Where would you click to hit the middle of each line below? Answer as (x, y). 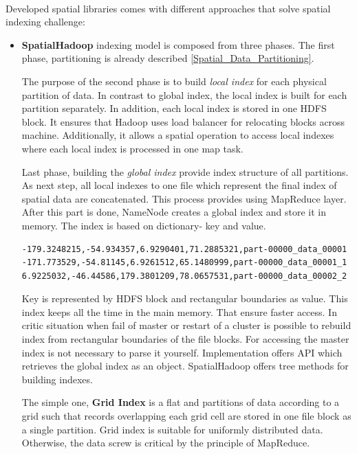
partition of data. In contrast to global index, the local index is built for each (184, 94)
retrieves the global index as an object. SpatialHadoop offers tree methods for (185, 366)
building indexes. (57, 379)
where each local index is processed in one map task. (132, 148)
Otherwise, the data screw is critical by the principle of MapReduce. (166, 443)
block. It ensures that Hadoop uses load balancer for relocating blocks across (183, 121)
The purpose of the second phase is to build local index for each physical (174, 81)
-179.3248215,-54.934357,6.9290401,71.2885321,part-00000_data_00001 (184, 249)
